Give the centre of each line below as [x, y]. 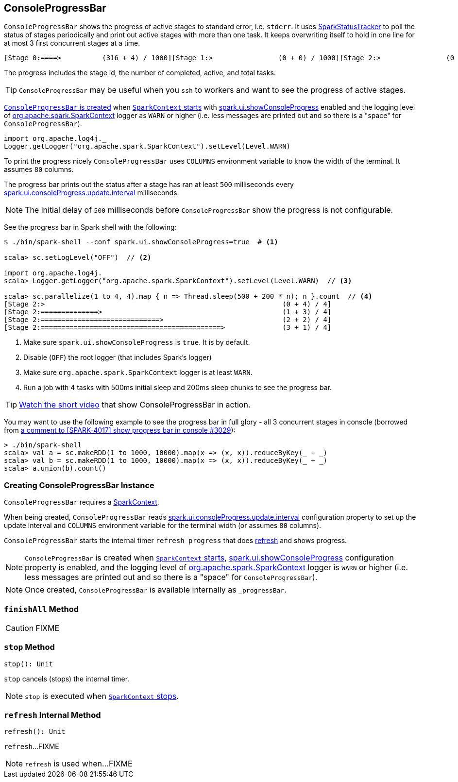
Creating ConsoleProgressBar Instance [79, 485]
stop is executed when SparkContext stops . [102, 696]
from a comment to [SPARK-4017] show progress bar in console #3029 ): [120, 430]
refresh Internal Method [52, 715]
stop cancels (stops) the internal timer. [67, 679]
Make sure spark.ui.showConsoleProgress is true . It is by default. [137, 342]
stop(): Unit [29, 664]
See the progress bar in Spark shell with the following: [90, 227]
